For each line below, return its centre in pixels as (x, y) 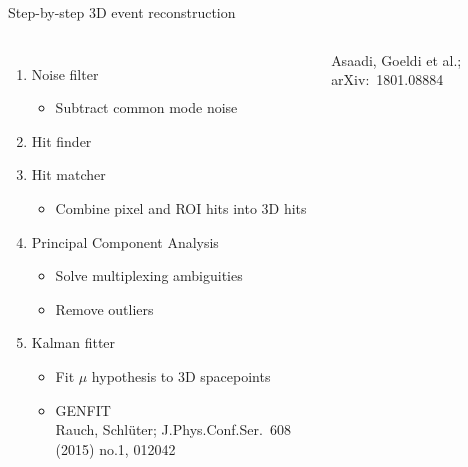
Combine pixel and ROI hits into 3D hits (181, 207)
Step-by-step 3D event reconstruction (122, 12)
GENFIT (83, 409)
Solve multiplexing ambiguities (149, 275)
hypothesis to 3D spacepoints (181, 375)
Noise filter (65, 73)
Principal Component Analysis (125, 241)
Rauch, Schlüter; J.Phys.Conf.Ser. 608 (173, 429)
